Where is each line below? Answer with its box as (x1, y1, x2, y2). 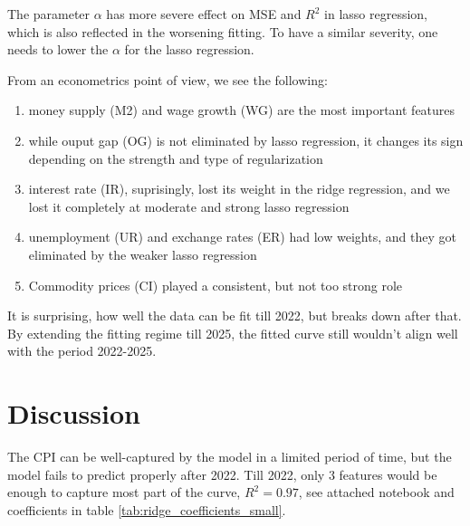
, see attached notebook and (298, 483, 455, 502)
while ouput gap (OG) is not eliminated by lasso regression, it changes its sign (28, 130, 464, 149)
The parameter (7, 5, 91, 23)
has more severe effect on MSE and (106, 5, 302, 23)
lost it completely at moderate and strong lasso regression (28, 196, 350, 215)
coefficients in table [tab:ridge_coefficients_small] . (7, 500, 286, 519)
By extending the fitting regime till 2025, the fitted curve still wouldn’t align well (7, 323, 458, 342)
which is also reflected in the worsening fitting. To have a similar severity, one (7, 22, 438, 41)
